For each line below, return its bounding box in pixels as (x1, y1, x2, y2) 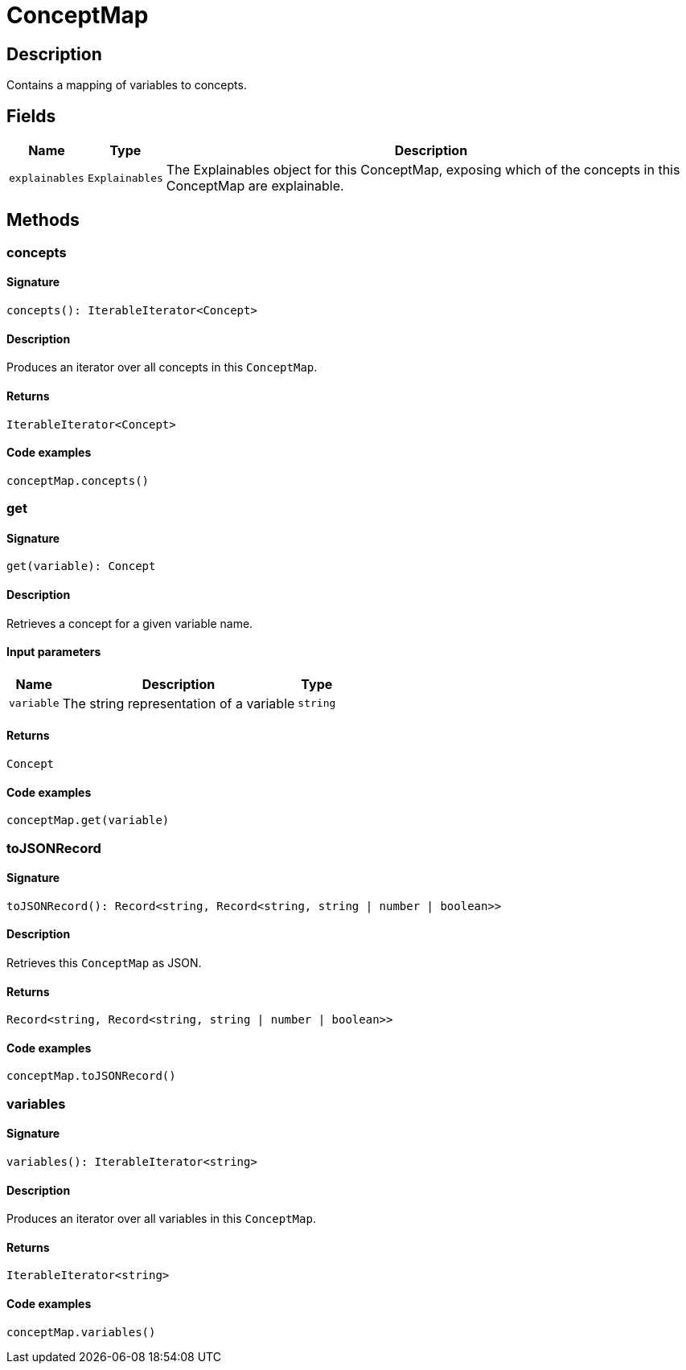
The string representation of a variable (62, 695, 295, 712)
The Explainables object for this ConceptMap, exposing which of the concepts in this (166, 162, 680, 178)
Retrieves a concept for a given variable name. (6, 616, 253, 630)
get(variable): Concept (6, 560, 156, 573)
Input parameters (6, 645, 101, 659)
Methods (6, 210, 80, 231)
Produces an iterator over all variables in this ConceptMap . (6, 1212, 316, 1226)
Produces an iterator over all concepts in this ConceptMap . (6, 360, 318, 375)
